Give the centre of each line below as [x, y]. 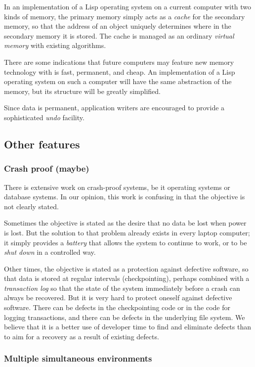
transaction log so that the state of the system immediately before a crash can [122, 288]
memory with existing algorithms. [55, 45]
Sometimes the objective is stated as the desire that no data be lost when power [125, 223]
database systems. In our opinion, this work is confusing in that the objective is [125, 197]
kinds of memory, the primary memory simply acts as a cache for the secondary [125, 16]
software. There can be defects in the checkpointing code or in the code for [117, 307]
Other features [42, 144]
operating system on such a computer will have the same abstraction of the [118, 81]
